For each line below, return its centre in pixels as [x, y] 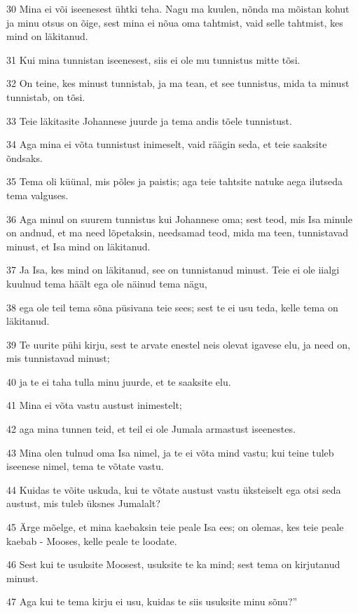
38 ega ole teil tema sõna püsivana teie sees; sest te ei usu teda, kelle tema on [172, 307]
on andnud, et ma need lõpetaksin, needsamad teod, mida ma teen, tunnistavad [177, 233]
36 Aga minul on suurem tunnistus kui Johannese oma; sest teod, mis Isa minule [179, 218]
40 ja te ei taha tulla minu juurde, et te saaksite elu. [119, 381]
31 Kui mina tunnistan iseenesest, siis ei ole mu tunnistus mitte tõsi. [153, 59]
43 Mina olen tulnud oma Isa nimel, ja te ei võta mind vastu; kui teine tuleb [170, 452]
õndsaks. [25, 157]
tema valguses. [37, 195]
